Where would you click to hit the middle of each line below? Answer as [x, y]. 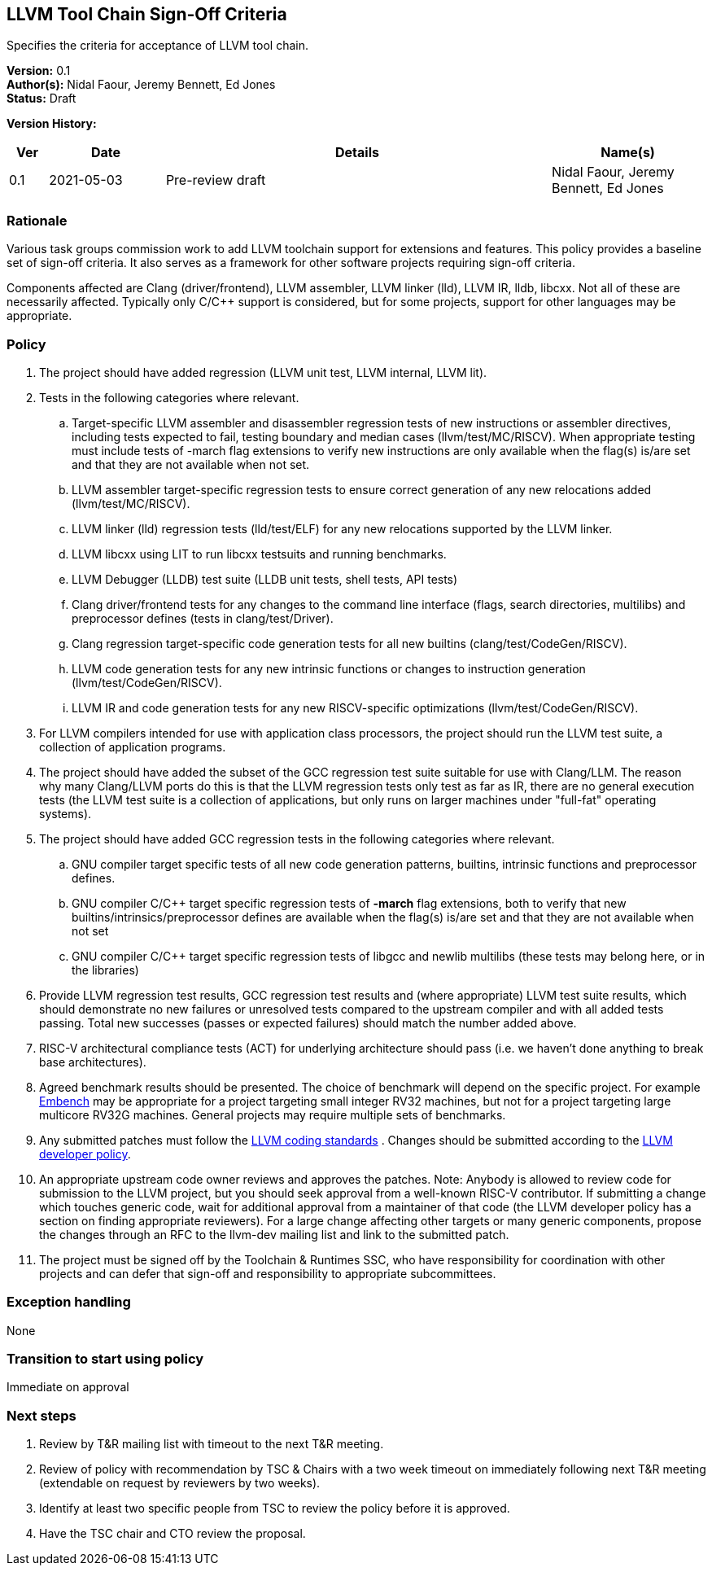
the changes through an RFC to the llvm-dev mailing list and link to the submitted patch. [274, 1234]
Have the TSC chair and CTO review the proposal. [173, 1534]
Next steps [41, 1415]
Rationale [37, 220]
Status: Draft [41, 99]
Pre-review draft [216, 180]
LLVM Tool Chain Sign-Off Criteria [147, 14]
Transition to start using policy [105, 1359]
